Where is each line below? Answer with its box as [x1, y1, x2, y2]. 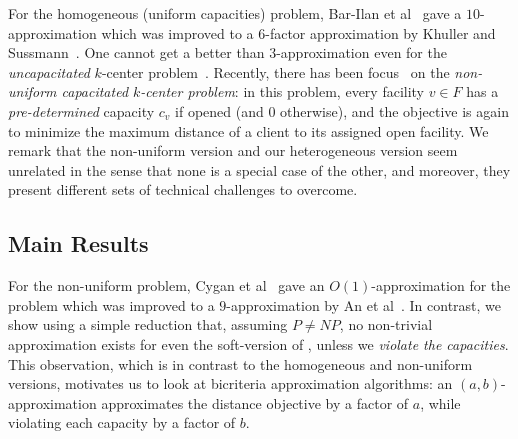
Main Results [8, 228, 149, 259]
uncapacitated [8, 61, 90, 82]
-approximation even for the [276, 42, 447, 63]
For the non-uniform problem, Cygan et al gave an [8, 275, 325, 296]
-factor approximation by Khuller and [265, 22, 496, 43]
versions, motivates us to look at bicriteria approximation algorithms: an [8, 373, 453, 394]
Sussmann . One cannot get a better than [8, 42, 265, 63]
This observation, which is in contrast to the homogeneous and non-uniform [8, 353, 473, 374]
